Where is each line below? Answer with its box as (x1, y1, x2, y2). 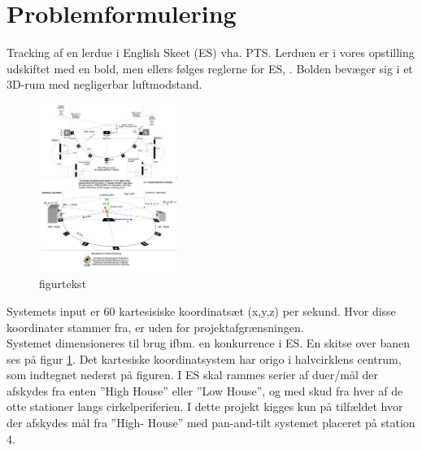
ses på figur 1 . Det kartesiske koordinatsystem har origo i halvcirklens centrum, (7, 350, 402, 367)
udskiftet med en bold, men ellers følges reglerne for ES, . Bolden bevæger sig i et (7, 59, 413, 76)
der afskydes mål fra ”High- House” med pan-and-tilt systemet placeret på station (7, 414, 415, 431)
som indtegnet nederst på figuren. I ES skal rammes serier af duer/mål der (7, 366, 379, 383)
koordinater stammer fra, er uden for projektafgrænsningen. (7, 318, 304, 335)
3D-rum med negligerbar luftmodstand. (7, 76, 202, 93)
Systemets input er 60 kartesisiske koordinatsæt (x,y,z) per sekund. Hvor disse (7, 302, 396, 319)
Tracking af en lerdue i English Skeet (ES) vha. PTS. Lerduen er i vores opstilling (7, 44, 415, 61)
